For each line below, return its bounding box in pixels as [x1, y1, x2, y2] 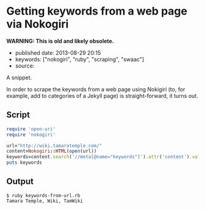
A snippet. [6, 74, 32, 81]
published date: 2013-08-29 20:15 [15, 49, 101, 56]
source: [15, 62, 35, 69]
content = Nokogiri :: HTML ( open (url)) [6, 148, 97, 155]
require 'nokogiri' [6, 131, 56, 138]
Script [6, 110, 31, 120]
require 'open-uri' [6, 126, 56, 132]
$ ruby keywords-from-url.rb [6, 192, 81, 198]
